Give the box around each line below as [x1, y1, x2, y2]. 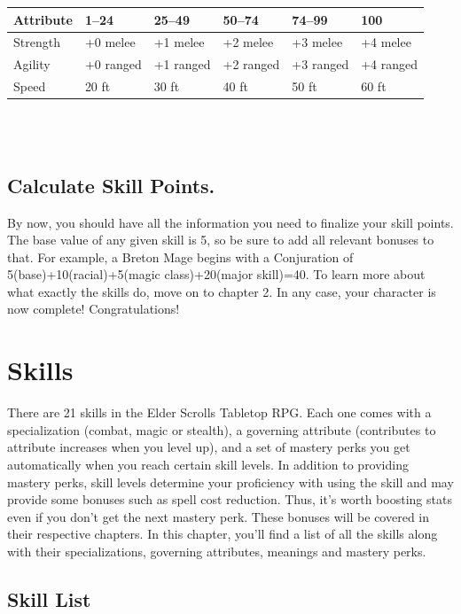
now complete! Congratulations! [7, 299, 180, 318]
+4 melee [361, 33, 411, 51]
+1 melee [153, 33, 205, 51]
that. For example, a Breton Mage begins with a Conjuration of [7, 247, 354, 266]
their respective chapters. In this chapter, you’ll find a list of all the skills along [7, 525, 438, 543]
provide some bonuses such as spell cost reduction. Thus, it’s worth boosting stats [7, 490, 452, 509]
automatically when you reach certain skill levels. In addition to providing [7, 455, 409, 473]
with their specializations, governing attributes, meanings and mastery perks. [7, 541, 426, 560]
